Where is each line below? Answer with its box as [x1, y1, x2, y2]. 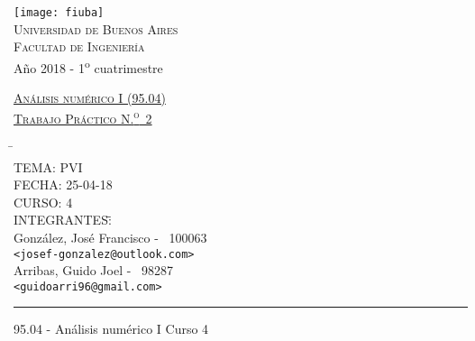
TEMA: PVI [14, 157, 83, 176]
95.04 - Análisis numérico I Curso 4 [14, 319, 209, 338]
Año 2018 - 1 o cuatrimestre [14, 55, 163, 77]
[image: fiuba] [14, 6, 105, 19]
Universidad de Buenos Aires [14, 19, 178, 38]
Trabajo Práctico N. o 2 [14, 106, 152, 128]
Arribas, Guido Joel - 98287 [14, 261, 174, 280]
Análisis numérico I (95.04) [14, 88, 166, 107]
